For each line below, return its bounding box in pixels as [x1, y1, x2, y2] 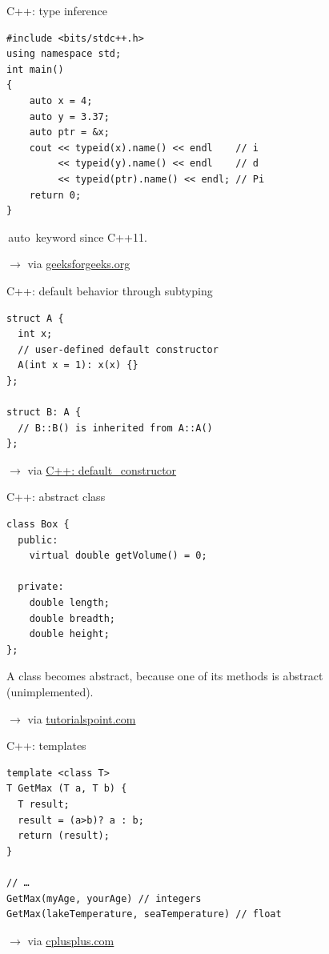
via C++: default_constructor [27, 461, 177, 478]
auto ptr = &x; [29, 126, 110, 138]
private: [18, 581, 64, 593]
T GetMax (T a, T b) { [6, 783, 127, 795]
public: [18, 534, 58, 546]
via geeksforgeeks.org [27, 255, 130, 272]
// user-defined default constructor [18, 343, 219, 355]
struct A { [6, 312, 64, 324]
